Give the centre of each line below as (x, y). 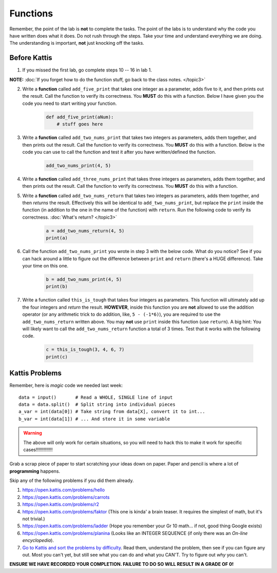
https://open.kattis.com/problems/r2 (61, 505)
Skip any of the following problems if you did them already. (72, 480)
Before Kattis (31, 58)
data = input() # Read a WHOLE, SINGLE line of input (96, 397)
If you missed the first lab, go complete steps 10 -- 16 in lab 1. (87, 70)
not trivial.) (34, 519)
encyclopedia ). (38, 541)
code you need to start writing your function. (70, 103)
